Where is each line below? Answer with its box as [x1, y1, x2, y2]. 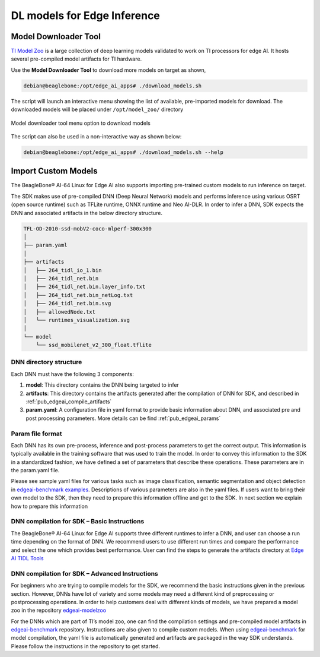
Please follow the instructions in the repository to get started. [11, 642, 160, 650]
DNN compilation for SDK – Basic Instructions [11, 517, 145, 526]
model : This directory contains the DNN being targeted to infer [25, 381, 179, 388]
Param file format [11, 429, 62, 438]
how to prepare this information [11, 503, 88, 510]
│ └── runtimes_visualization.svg [23, 317, 130, 323]
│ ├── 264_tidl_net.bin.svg [23, 300, 111, 307]
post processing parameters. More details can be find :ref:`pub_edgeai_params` [25, 415, 221, 422]
